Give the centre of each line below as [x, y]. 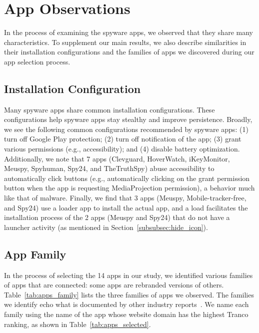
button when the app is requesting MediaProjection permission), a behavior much [129, 188]
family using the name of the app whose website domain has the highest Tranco [126, 314]
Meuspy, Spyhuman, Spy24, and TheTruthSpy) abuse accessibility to [109, 168]
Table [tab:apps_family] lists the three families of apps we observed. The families [129, 294]
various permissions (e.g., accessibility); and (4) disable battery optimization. [122, 149]
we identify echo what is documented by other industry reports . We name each [126, 304]
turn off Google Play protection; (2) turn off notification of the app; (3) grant [123, 139]
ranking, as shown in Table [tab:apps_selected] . [77, 324]
